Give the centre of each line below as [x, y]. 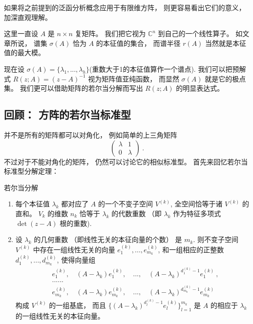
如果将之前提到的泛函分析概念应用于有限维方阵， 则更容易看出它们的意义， [125, 7]
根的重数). [76, 223]
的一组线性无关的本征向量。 [60, 315]
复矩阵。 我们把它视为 [110, 33]
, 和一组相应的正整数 [191, 249]
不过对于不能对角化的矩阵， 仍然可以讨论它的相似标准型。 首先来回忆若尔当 [126, 161]
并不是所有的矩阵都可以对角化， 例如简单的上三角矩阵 [91, 134]
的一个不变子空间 [126, 204]
